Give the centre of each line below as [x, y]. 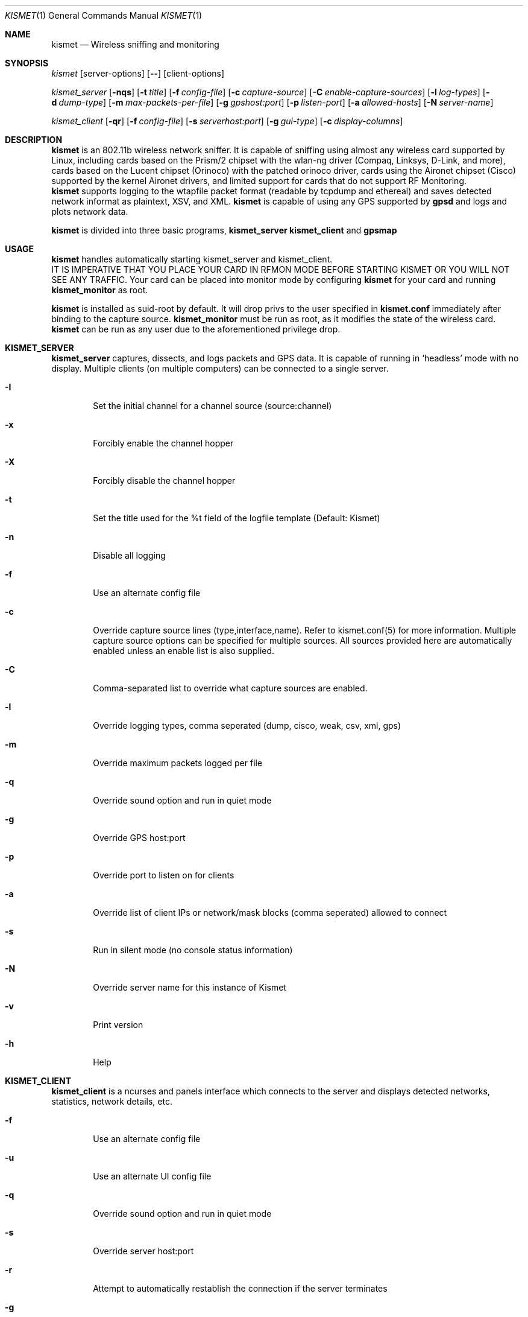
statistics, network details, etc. [112, 1101]
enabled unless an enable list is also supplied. [184, 651]
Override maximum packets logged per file [178, 763]
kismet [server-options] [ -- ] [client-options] [138, 73]
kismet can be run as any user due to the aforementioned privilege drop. [196, 329]
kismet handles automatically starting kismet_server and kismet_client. [192, 259]
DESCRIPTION [34, 140]
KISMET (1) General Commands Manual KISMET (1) [104, 15]
